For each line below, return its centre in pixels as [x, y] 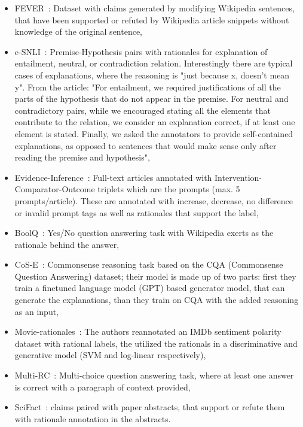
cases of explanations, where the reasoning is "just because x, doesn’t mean [152, 75]
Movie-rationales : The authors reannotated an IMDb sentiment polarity [148, 331]
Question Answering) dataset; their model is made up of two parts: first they [155, 276]
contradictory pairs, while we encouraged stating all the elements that [143, 110]
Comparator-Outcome [55, 189]
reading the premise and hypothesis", [82, 157]
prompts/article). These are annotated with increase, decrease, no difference [154, 200]
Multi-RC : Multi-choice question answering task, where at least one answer [154, 375]
